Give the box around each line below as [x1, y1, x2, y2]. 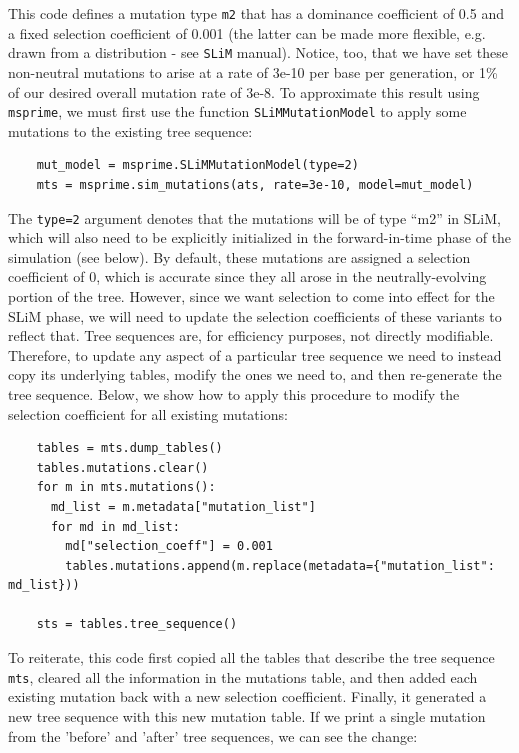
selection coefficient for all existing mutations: [8, 403, 288, 424]
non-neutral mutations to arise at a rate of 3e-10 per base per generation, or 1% [8, 61, 498, 82]
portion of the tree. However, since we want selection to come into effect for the [8, 285, 495, 306]
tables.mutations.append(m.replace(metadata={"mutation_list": [65, 558, 495, 573]
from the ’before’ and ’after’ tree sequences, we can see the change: [8, 725, 418, 746]
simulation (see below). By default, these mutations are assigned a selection [8, 246, 471, 267]
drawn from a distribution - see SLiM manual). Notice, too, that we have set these [8, 42, 508, 63]
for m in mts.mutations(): [36, 480, 216, 495]
